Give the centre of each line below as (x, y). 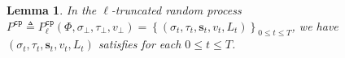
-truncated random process (176, 10)
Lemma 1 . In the (52, 10)
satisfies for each (140, 44)
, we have (315, 25)
